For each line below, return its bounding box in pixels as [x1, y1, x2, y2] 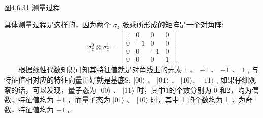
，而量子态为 [68, 94, 111, 105]
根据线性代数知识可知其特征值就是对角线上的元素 [18, 64, 182, 75]
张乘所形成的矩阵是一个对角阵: [122, 19, 224, 29]
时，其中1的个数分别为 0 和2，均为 [137, 84, 252, 95]
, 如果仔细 [216, 74, 249, 85]
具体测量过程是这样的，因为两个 [4, 19, 111, 29]
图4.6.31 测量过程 [4, 2, 60, 12]
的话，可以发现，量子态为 [11, 84, 96, 95]
